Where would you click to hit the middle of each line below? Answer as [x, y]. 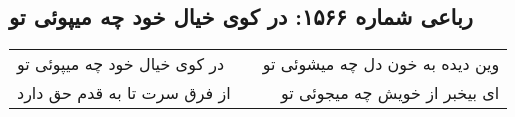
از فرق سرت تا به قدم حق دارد [124, 93]
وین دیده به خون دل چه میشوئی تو [381, 64]
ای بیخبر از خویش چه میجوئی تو [390, 93]
